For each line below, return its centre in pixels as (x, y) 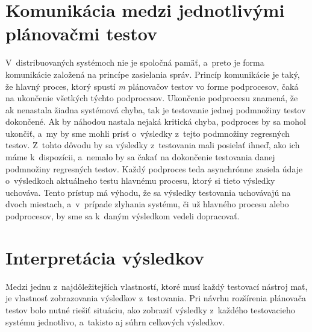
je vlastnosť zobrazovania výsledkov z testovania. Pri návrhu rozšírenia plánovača (156, 298)
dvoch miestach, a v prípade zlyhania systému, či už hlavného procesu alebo (147, 204)
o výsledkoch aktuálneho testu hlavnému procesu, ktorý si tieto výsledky (140, 180)
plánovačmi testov (81, 33)
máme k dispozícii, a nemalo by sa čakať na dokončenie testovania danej (140, 157)
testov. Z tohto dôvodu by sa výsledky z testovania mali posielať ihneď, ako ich (153, 145)
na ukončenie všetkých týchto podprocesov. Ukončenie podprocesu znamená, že (152, 98)
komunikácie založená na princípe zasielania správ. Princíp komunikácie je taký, (153, 74)
